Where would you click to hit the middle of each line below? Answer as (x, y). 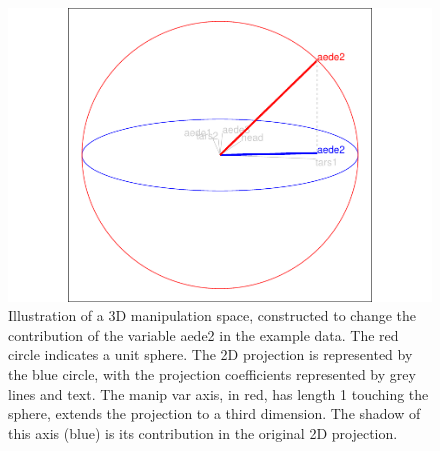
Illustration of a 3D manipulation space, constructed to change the (212, 315)
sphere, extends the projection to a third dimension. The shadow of (214, 413)
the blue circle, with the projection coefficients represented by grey (212, 373)
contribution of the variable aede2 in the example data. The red (203, 334)
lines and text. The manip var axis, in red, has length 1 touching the (218, 393)
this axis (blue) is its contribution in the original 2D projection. (203, 432)
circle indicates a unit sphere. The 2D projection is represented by (210, 354)
